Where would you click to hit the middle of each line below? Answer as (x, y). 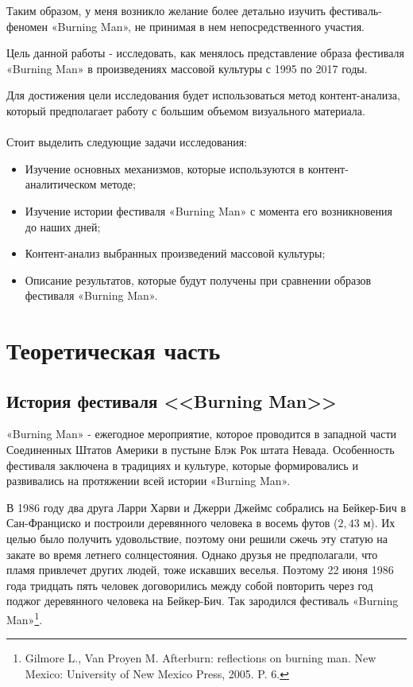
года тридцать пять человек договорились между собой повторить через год (190, 585)
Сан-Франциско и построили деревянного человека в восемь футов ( (172, 523)
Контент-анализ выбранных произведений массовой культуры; (175, 253)
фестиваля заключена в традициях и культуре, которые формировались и (182, 465)
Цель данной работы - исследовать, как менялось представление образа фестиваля (205, 53)
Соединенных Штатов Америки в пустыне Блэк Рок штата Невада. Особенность (201, 450)
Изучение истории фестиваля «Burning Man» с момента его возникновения (208, 210)
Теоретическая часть (114, 350)
